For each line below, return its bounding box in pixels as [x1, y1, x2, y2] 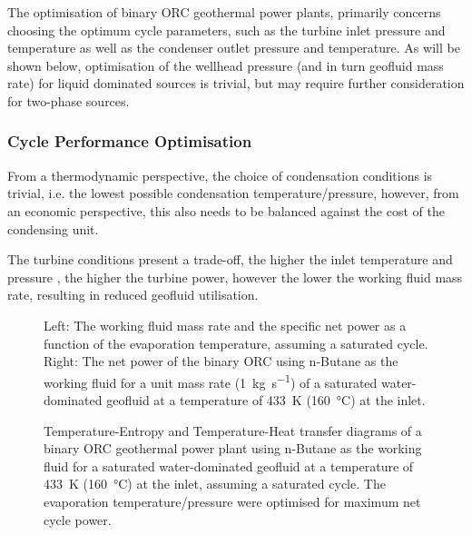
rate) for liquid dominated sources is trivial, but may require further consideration [7, 74, 465, 93]
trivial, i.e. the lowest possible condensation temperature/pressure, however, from [7, 183, 459, 203]
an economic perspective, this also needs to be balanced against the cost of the [7, 201, 445, 220]
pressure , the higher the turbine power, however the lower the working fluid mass [7, 267, 463, 286]
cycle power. [44, 510, 112, 529]
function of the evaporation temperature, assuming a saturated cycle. [44, 333, 428, 352]
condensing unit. [7, 219, 99, 238]
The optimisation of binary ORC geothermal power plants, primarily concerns [7, 3, 441, 21]
